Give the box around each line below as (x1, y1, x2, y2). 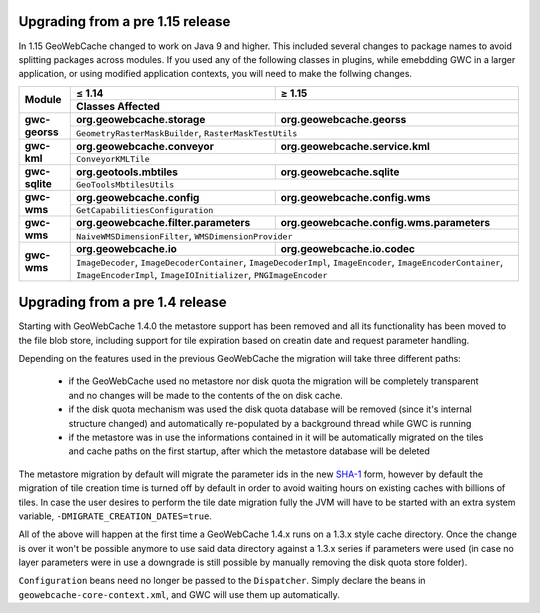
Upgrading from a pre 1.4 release (18, 294, 227, 311)
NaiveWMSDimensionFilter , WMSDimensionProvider (76, 228, 293, 242)
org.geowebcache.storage (76, 112, 206, 126)
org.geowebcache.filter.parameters (76, 215, 251, 229)
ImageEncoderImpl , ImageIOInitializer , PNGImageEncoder (76, 267, 328, 281)
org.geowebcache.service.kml (280, 139, 430, 153)
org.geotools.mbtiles (76, 165, 179, 179)
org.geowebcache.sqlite (280, 165, 400, 179)
